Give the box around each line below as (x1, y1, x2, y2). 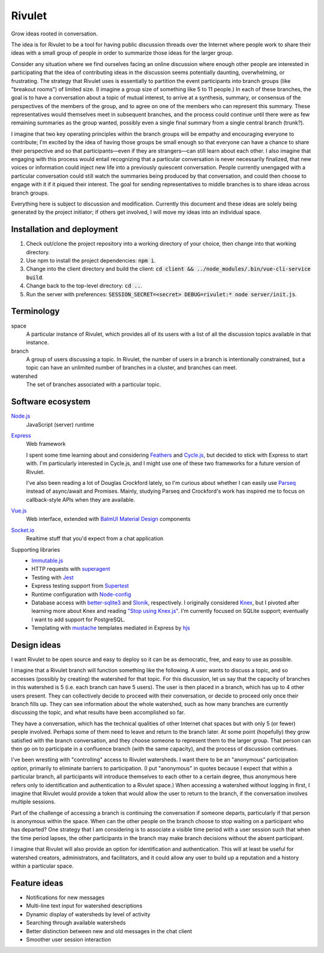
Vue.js (11, 507, 27, 514)
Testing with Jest (31, 574, 74, 581)
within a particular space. (11, 862, 74, 869)
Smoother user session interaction (26, 936, 111, 943)
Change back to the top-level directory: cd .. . (26, 282, 142, 290)
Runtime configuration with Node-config (31, 591, 131, 598)
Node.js (11, 412, 31, 420)
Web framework (26, 440, 66, 448)
